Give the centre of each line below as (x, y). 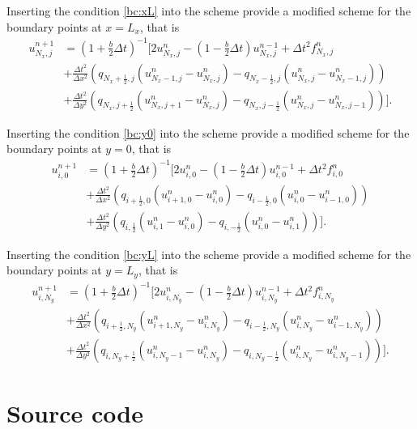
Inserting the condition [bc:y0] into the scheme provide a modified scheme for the (208, 132)
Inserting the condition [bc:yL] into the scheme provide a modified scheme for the (209, 254)
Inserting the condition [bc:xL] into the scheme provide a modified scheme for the (209, 11)
